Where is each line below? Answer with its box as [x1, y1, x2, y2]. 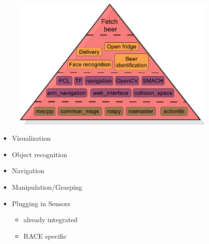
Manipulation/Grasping [12, 181, 82, 192]
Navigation [12, 165, 45, 176]
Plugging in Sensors [12, 198, 70, 208]
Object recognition [12, 149, 67, 159]
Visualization [12, 133, 51, 143]
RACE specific [23, 230, 67, 241]
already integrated [23, 214, 78, 225]
